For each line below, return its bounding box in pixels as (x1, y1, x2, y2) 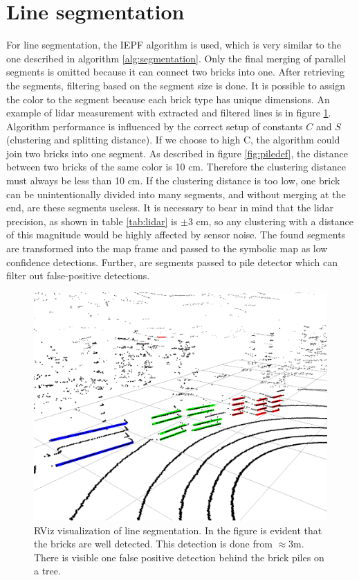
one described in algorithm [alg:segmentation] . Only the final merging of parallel (6, 51, 347, 65)
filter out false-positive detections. (6, 268, 150, 283)
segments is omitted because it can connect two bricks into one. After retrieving (6, 64, 344, 79)
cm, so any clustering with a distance (196, 213, 353, 228)
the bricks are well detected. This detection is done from (34, 536, 273, 551)
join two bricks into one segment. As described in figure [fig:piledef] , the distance (6, 146, 349, 160)
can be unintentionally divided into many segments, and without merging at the (6, 186, 346, 201)
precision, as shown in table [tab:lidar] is (6, 213, 178, 228)
